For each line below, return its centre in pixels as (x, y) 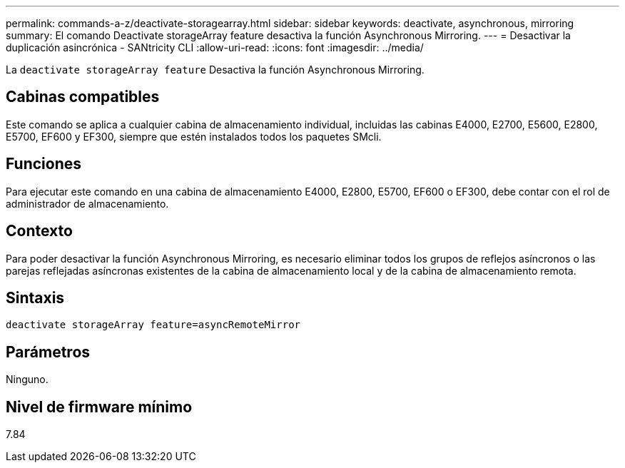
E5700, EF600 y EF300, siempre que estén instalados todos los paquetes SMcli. (194, 136)
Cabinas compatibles (83, 97)
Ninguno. (27, 380)
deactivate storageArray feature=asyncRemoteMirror (153, 325)
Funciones (44, 164)
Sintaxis (35, 297)
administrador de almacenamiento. (87, 203)
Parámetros (48, 352)
